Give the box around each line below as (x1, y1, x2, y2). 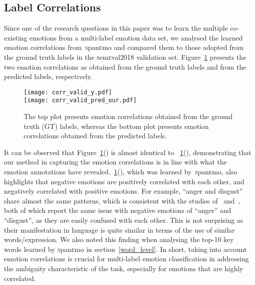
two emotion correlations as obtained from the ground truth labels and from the (4, 61, 246, 72)
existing (4, 32, 28, 42)
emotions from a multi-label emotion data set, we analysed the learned (29, 32, 243, 42)
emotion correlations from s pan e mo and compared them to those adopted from (4, 42, 244, 52)
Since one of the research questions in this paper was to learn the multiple (4, 23, 228, 33)
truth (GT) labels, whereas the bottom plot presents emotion (24, 121, 209, 131)
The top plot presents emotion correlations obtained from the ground (24, 111, 233, 122)
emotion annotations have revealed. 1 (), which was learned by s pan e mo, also (4, 166, 237, 177)
